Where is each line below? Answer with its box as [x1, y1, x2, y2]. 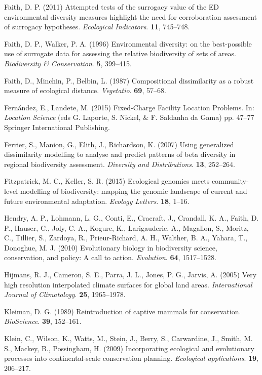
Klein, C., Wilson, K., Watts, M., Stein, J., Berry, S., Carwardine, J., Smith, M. [4, 333, 253, 344]
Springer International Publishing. [4, 121, 110, 132]
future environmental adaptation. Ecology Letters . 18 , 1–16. [4, 195, 190, 206]
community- [211, 176, 249, 186]
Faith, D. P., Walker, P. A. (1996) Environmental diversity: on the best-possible [4, 38, 252, 49]
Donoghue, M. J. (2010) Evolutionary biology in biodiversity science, [4, 242, 217, 253]
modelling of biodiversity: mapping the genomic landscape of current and [20, 185, 247, 196]
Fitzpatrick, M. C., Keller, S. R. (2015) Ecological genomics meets [4, 176, 210, 186]
